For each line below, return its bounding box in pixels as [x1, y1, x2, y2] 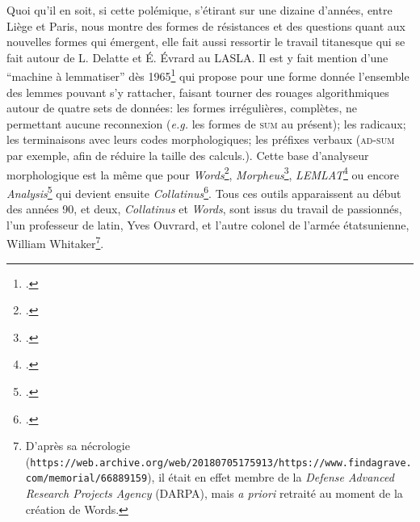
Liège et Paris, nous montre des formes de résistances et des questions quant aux [6, 17, 405, 34]
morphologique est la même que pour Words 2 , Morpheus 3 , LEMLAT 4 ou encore [6, 163, 399, 183]
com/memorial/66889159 [25, 473, 148, 485]
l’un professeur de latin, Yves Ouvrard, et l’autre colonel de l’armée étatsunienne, [6, 216, 409, 233]
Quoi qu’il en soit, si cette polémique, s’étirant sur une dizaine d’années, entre [6, 2, 393, 18]
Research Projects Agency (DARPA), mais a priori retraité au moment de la [25, 485, 403, 501]
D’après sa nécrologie [25, 437, 130, 454]
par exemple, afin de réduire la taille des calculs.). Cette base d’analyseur [6, 147, 369, 163]
